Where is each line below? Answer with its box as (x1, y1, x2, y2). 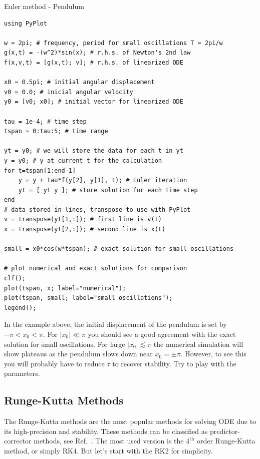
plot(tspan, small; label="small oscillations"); (4, 294, 173, 302)
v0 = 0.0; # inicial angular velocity (4, 88, 133, 96)
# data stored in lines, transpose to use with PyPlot (4, 206, 191, 213)
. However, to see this (180, 348, 246, 359)
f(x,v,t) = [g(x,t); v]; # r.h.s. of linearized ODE (4, 59, 183, 66)
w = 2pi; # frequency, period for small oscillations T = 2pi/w (4, 39, 223, 47)
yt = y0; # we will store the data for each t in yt (4, 147, 183, 155)
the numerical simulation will (153, 338, 243, 349)
